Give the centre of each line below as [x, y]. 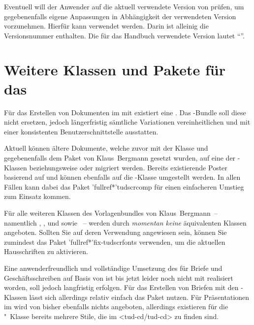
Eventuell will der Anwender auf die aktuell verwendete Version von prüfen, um [124, 6]
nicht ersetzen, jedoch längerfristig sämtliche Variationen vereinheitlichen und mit [127, 122]
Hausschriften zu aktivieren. [46, 251]
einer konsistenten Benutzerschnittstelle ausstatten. [81, 131]
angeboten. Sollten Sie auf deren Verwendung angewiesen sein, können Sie [115, 232]
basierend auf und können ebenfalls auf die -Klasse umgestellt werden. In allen [122, 177]
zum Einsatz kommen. [37, 196]
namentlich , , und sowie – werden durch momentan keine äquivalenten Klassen [125, 222]
